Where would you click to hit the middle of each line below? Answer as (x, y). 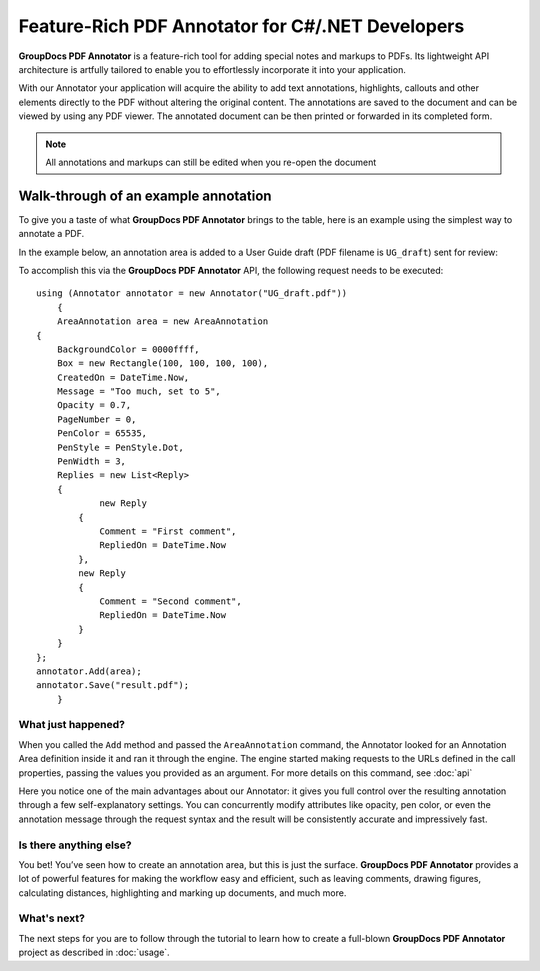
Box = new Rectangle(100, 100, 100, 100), (162, 363)
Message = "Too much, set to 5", (139, 391)
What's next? (51, 918)
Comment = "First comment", (168, 531)
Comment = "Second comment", (170, 601)
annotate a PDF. (51, 234)
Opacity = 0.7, (94, 405)
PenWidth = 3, (91, 461)
